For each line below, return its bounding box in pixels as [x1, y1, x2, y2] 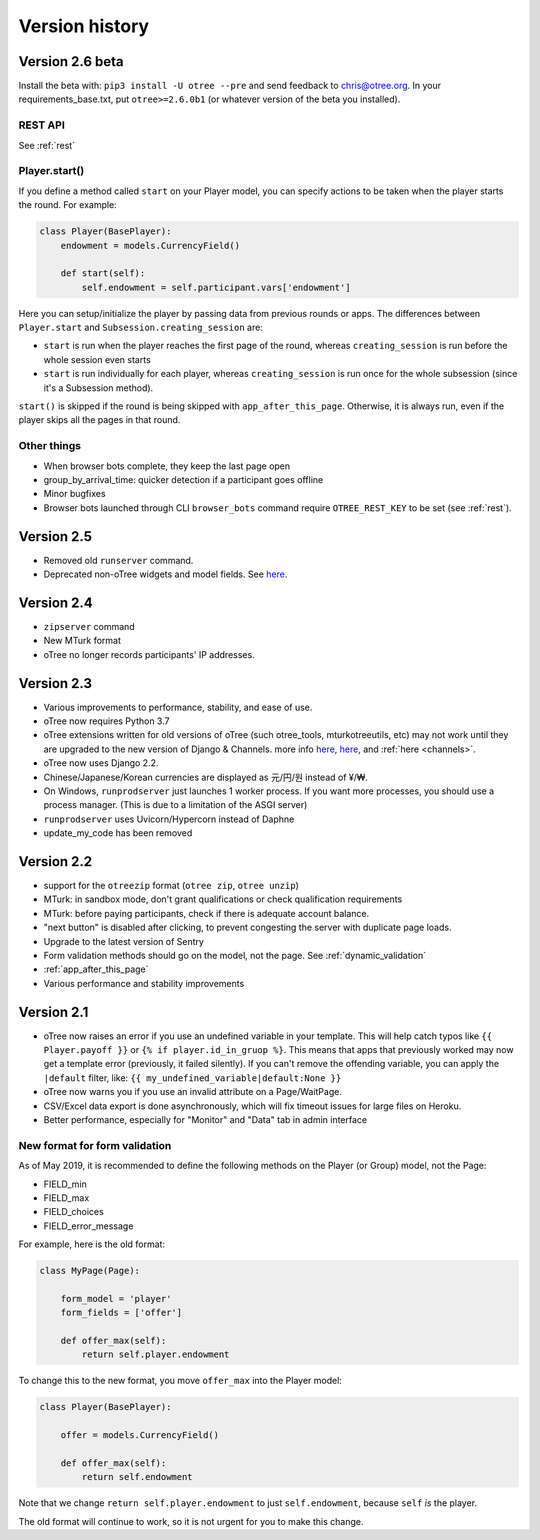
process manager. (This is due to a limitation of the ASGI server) [43, 799, 308, 811]
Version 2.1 [18, 1003, 89, 1020]
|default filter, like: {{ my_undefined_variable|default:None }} [43, 1071, 342, 1084]
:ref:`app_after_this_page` [43, 963, 149, 975]
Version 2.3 [18, 675, 93, 692]
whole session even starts [43, 353, 152, 365]
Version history [18, 15, 150, 37]
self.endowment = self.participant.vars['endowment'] [81, 281, 351, 293]
